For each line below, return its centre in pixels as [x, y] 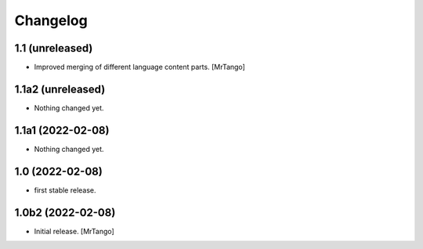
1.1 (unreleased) [54, 48]
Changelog [51, 20]
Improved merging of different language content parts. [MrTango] [140, 67]
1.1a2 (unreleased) [60, 89]
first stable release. [65, 190]
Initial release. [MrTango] [74, 231]
